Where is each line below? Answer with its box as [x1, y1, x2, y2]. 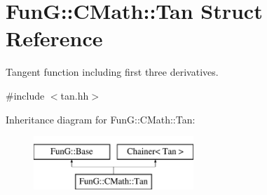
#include [6, 88, 45, 102]
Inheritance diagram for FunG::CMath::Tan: [6, 112, 196, 126]
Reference [6, 24, 103, 53]
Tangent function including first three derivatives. [6, 65, 219, 79]
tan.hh [60, 88, 89, 102]
